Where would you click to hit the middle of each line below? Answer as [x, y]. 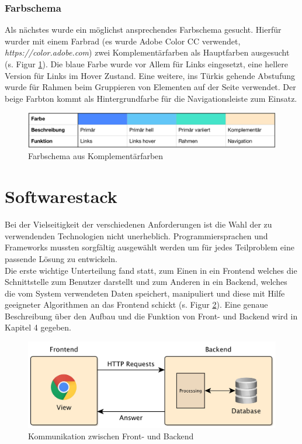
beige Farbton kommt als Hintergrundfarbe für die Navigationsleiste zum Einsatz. [151, 98]
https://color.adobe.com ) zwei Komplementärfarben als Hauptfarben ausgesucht [147, 52]
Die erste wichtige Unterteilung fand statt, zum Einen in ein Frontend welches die [151, 270]
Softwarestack [61, 196]
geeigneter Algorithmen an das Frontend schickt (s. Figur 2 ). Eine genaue [136, 304]
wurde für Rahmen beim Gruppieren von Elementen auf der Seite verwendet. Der [150, 87]
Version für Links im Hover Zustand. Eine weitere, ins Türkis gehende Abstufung [150, 75]
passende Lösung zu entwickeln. [61, 258]
